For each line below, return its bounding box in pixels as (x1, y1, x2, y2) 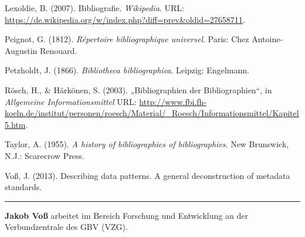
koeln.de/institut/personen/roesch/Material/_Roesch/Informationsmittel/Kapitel (5, 107, 299, 119)
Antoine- (252, 33, 283, 45)
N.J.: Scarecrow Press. (5, 149, 84, 161)
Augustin (5, 44, 38, 56)
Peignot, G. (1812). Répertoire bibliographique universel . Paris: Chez (5, 33, 249, 45)
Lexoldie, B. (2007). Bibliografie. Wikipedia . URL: (5, 2, 184, 13)
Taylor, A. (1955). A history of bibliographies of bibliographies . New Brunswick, (5, 138, 289, 150)
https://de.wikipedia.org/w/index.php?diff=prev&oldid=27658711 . (5, 13, 245, 25)
